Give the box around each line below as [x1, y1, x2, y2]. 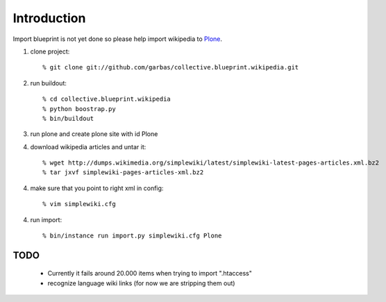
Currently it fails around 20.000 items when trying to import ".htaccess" [47, 269, 253, 278]
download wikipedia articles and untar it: [30, 142, 146, 151]
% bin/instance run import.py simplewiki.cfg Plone [42, 232, 222, 240]
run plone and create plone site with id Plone [30, 130, 158, 138]
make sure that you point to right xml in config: [30, 184, 164, 192]
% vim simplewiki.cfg [42, 200, 116, 208]
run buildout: [30, 78, 67, 87]
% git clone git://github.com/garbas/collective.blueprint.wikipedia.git [42, 63, 299, 72]
